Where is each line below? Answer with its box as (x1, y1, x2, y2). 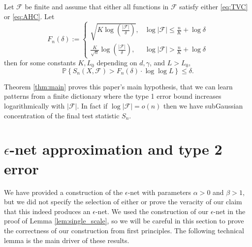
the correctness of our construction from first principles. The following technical (4, 225, 244, 235)
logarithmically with (4, 101, 65, 111)
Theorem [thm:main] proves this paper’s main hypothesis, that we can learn (4, 81, 233, 91)
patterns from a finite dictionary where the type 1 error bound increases (4, 91, 221, 101)
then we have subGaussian (163, 101, 243, 111)
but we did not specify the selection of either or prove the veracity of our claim (4, 196, 242, 207)
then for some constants (4, 57, 76, 68)
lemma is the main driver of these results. (4, 235, 129, 245)
